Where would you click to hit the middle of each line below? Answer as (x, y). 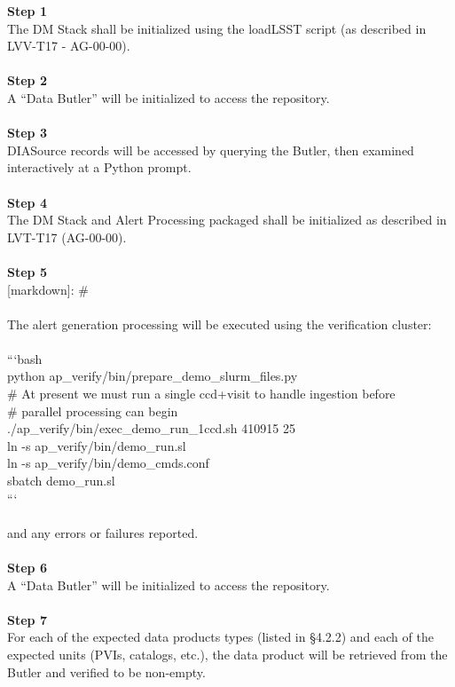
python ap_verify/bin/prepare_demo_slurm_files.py (153, 376)
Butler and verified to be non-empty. (106, 671)
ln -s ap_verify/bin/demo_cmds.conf (108, 463)
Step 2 (27, 80)
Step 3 (27, 133)
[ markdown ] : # (48, 289)
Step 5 (27, 271)
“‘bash (25, 358)
